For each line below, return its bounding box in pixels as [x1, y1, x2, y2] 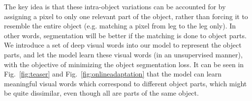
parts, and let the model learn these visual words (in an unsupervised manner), [4, 49, 243, 59]
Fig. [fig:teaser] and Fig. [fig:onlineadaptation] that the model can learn [4, 69, 222, 79]
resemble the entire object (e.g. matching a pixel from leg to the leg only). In [4, 21, 236, 31]
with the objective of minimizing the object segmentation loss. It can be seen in [4, 59, 244, 69]
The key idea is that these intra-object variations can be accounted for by [4, 1, 226, 11]
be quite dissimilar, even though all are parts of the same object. [4, 88, 199, 98]
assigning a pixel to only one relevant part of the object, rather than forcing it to [4, 11, 248, 21]
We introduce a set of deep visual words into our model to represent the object [4, 40, 242, 50]
